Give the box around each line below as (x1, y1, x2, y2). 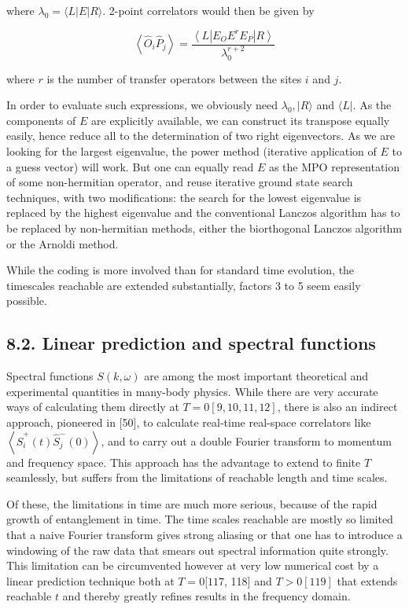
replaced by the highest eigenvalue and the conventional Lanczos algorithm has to (6, 204, 400, 221)
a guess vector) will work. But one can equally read (6, 158, 254, 174)
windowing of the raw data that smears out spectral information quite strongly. (6, 541, 389, 558)
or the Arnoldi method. (6, 235, 119, 251)
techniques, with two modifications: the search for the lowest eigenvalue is (6, 189, 362, 205)
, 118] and (224, 572, 272, 589)
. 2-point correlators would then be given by (102, 2, 315, 18)
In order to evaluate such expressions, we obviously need (6, 97, 278, 113)
